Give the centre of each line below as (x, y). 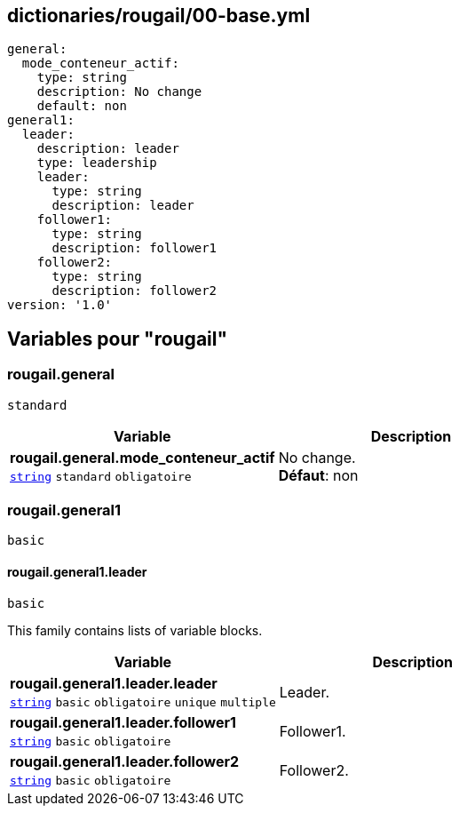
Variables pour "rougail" (118, 339)
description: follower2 (135, 291)
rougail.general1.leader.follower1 (123, 722)
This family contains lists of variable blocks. (135, 630)
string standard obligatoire (101, 476)
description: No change (119, 92)
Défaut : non (318, 475)
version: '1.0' (60, 305)
